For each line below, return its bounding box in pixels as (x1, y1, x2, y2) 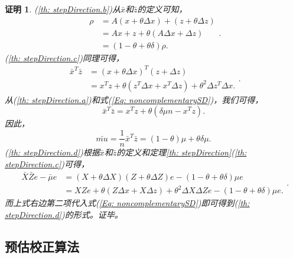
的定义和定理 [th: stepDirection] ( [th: (116, 146, 247, 158)
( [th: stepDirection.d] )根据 (5, 146, 100, 158)
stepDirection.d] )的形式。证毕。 (5, 208, 123, 220)
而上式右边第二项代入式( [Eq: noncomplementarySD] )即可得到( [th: (5, 197, 250, 209)
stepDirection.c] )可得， (5, 157, 89, 170)
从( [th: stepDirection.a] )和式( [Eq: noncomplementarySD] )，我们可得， (5, 93, 263, 105)
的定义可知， (137, 3, 187, 15)
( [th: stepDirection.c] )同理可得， (5, 51, 125, 64)
